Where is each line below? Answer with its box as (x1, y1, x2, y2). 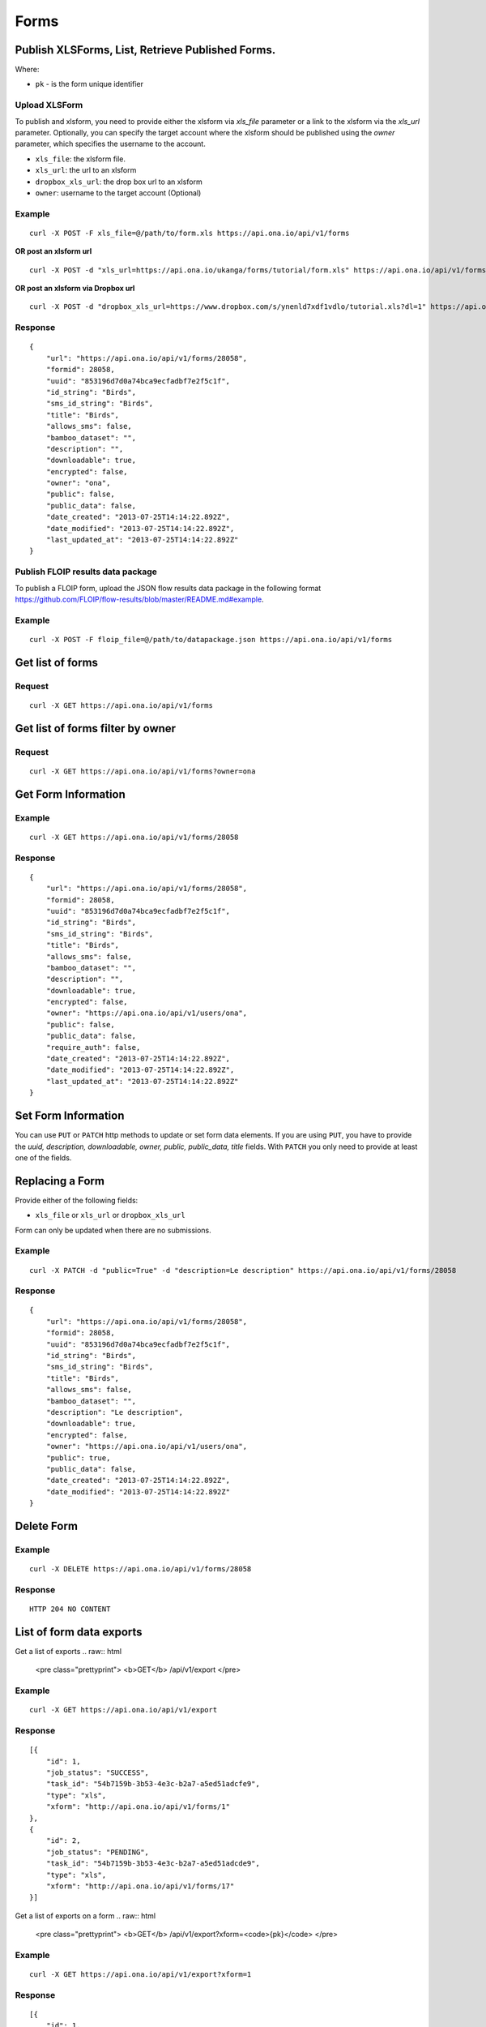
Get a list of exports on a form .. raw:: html (15, 1910, 156, 1921)
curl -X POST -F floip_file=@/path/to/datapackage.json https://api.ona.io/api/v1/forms (29, 635, 393, 644)
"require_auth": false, (45, 1043, 141, 1052)
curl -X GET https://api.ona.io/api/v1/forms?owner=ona (29, 766, 256, 776)
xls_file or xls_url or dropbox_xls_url (35, 1211, 185, 1220)
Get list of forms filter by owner (15, 722, 177, 735)
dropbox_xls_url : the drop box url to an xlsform (35, 177, 202, 186)
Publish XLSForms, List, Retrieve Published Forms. (15, 43, 276, 57)
